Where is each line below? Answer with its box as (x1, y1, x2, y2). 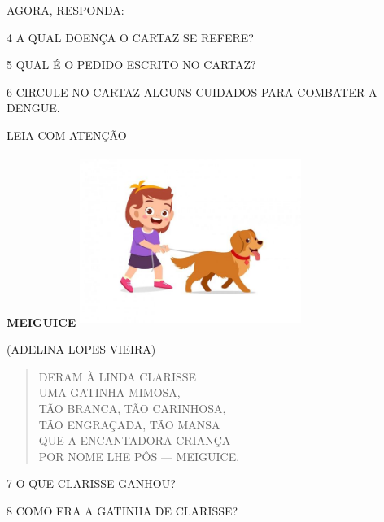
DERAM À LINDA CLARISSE (38, 368, 197, 385)
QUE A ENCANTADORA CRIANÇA (38, 432, 231, 449)
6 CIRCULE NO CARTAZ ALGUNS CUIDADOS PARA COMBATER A (7, 83, 377, 100)
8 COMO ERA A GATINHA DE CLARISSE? (7, 502, 238, 519)
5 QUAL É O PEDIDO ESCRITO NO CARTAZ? (7, 56, 256, 73)
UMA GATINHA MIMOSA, (38, 384, 181, 401)
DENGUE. (7, 99, 60, 116)
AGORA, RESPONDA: (7, 2, 124, 18)
